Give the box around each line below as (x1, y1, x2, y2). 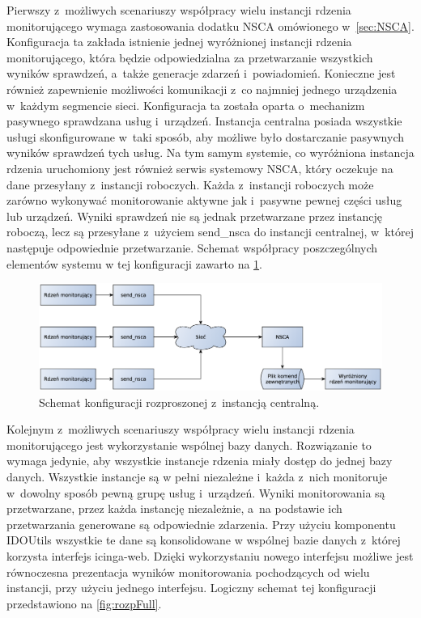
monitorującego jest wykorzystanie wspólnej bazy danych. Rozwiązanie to (6, 436, 372, 453)
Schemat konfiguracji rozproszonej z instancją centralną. (39, 393, 320, 410)
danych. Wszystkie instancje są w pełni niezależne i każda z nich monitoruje (6, 468, 388, 485)
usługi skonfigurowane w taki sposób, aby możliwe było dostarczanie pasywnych (6, 128, 404, 145)
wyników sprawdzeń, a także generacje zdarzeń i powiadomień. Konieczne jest (6, 65, 396, 82)
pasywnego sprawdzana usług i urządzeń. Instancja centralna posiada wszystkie (6, 112, 402, 129)
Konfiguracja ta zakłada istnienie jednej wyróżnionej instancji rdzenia (6, 33, 352, 50)
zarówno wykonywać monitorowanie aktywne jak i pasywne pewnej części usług (6, 192, 402, 209)
